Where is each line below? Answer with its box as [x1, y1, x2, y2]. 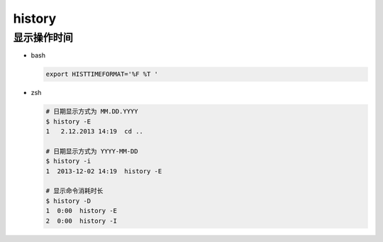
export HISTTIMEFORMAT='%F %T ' [45, 70, 159, 78]
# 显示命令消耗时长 [45, 187, 104, 195]
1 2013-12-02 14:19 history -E [45, 167, 162, 175]
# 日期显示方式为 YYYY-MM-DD [45, 147, 138, 155]
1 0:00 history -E [45, 207, 117, 215]
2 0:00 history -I [45, 216, 117, 225]
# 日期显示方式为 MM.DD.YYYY [45, 107, 138, 116]
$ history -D [45, 197, 91, 205]
